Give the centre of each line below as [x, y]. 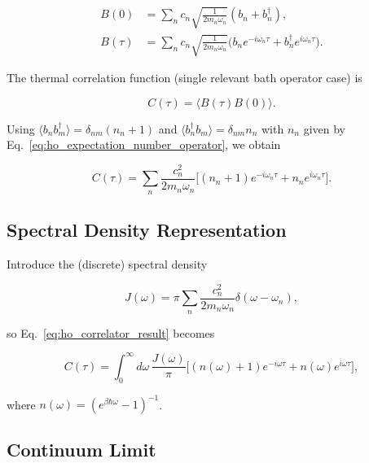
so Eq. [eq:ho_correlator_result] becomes [111, 332]
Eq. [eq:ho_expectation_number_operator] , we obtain [144, 144]
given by [324, 128]
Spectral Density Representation [147, 230]
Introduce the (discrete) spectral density [107, 264]
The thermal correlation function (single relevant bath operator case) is [184, 78]
